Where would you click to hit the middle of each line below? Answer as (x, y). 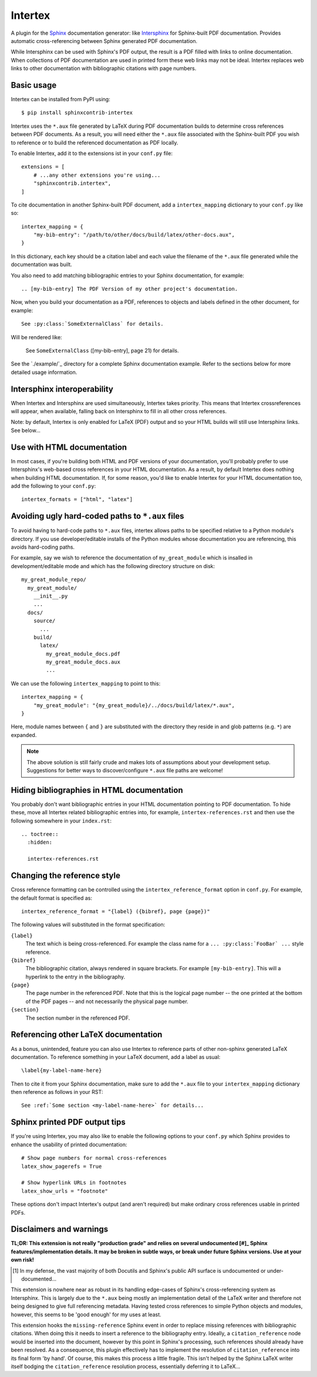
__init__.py (50, 596)
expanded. (24, 735)
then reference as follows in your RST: (57, 1092)
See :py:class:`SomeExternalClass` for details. (92, 324)
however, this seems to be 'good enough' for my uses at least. (86, 1314)
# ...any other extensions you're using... (97, 175)
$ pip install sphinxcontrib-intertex (77, 113)
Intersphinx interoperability (62, 389)
